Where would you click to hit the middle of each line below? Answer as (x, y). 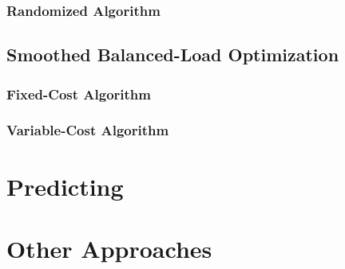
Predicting (65, 186)
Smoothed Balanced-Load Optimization (173, 55)
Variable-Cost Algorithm (88, 130)
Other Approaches (109, 248)
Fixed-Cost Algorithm (79, 94)
